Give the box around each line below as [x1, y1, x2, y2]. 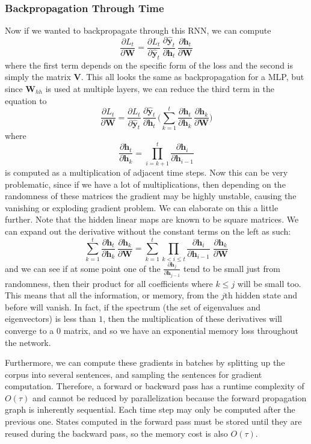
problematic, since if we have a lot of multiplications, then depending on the [5, 177, 286, 190]
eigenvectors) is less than [5, 312, 96, 325]
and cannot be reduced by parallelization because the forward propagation [32, 391, 307, 404]
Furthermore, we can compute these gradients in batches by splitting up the [5, 356, 285, 369]
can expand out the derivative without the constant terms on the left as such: [5, 224, 291, 237]
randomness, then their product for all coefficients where [5, 277, 213, 289]
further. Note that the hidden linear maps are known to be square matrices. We [5, 213, 299, 226]
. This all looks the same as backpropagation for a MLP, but [81, 70, 304, 83]
